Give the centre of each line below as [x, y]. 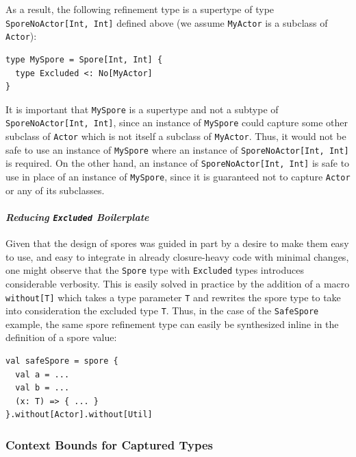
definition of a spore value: [61, 337]
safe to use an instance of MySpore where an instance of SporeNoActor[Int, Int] [177, 149]
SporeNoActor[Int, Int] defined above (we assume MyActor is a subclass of [167, 22]
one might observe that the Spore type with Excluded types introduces [155, 270]
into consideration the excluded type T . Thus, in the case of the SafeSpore [162, 310]
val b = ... [42, 388]
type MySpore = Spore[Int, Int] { [84, 59]
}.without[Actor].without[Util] [79, 415]
